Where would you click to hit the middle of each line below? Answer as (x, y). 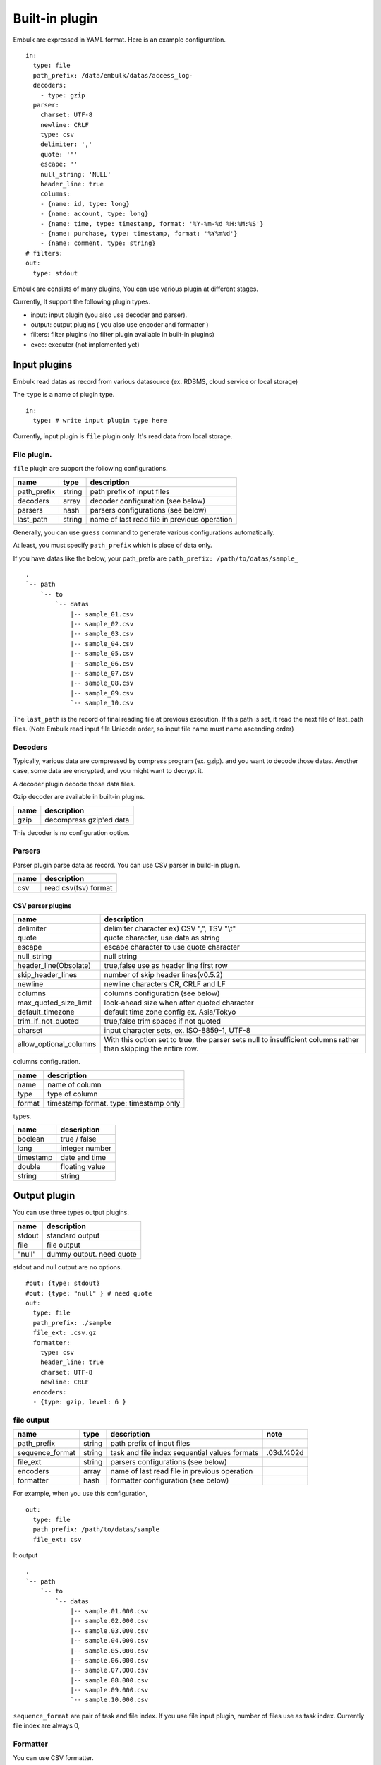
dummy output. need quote (91, 1254)
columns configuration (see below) (162, 993)
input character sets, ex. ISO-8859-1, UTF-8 (177, 1031)
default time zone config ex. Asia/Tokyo (170, 1012)
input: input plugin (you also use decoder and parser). (109, 315)
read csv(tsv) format (79, 888)
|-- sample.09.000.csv (109, 1690)
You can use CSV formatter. (54, 1758)
